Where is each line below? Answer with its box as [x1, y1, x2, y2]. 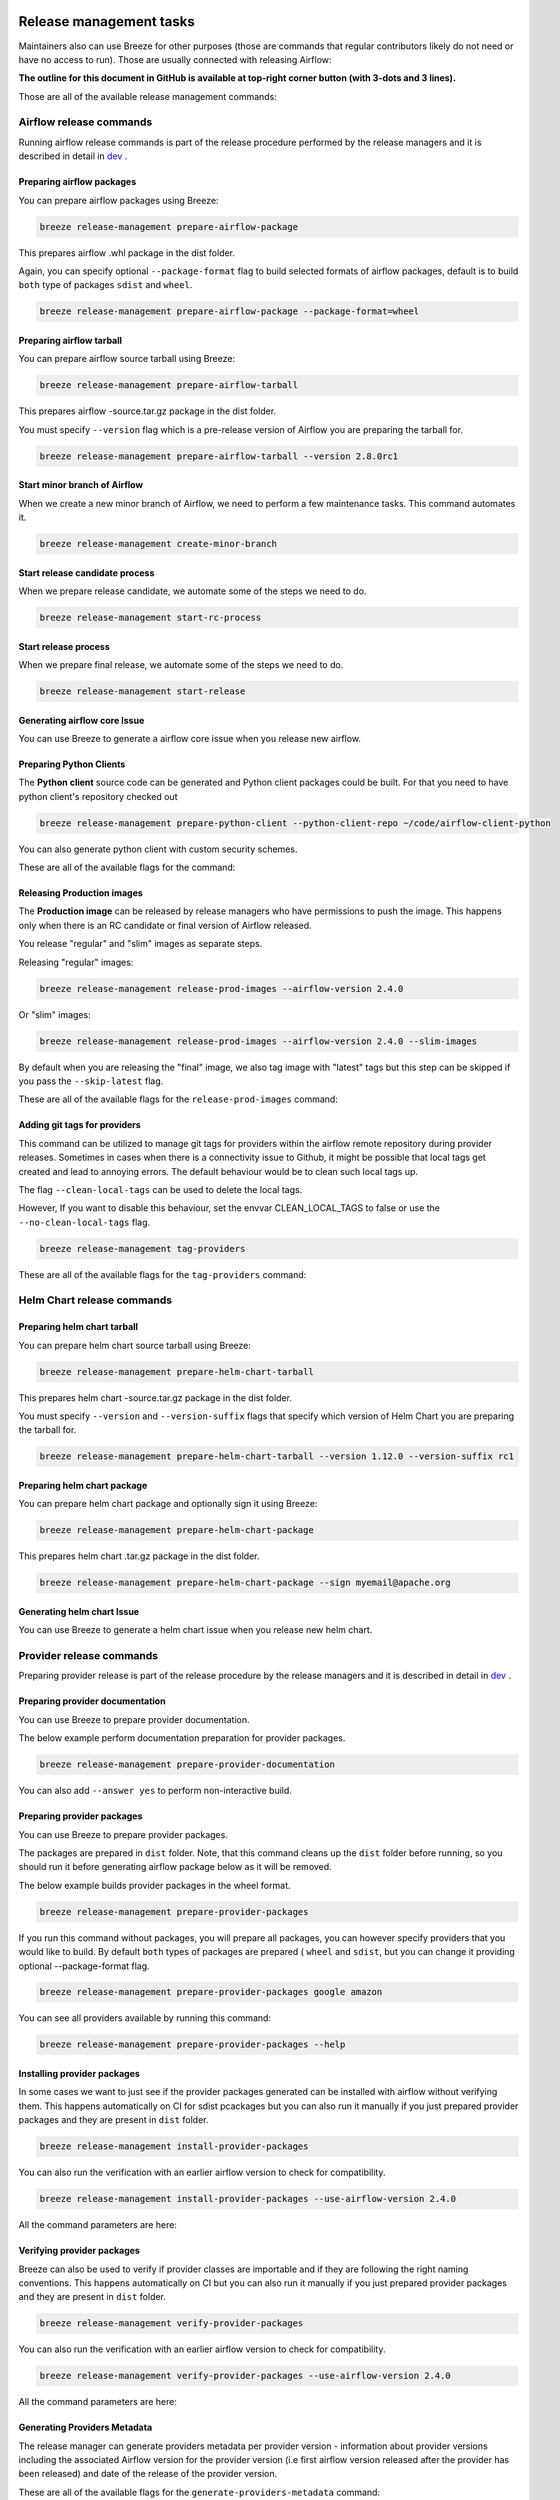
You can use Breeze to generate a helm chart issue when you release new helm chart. [18, 1624, 373, 1636]
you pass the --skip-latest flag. [18, 1075, 164, 1087]
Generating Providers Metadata [18, 2421, 153, 2434]
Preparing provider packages [18, 1810, 143, 1822]
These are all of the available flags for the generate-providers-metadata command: [18, 2486, 380, 2498]
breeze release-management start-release [39, 685, 246, 697]
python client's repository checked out [18, 790, 178, 802]
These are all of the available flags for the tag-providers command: [18, 1268, 307, 1280]
